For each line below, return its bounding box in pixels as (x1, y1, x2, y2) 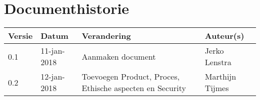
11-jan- (40, 45, 65, 57)
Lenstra (204, 56, 231, 68)
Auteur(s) (204, 30, 244, 42)
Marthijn (204, 71, 236, 83)
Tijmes (204, 82, 229, 94)
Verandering (81, 30, 131, 42)
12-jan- (40, 71, 65, 83)
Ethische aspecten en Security (81, 82, 186, 94)
